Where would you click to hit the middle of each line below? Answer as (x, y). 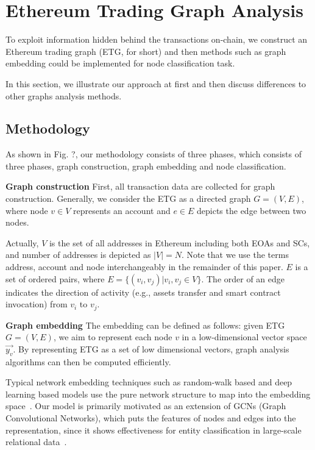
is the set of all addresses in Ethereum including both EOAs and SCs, (179, 242)
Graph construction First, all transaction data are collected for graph (140, 186)
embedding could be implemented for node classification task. (120, 63)
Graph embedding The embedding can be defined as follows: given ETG (145, 325)
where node (27, 210)
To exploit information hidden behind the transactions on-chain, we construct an (157, 39)
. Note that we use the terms (235, 255)
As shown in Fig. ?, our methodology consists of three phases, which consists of (154, 154)
